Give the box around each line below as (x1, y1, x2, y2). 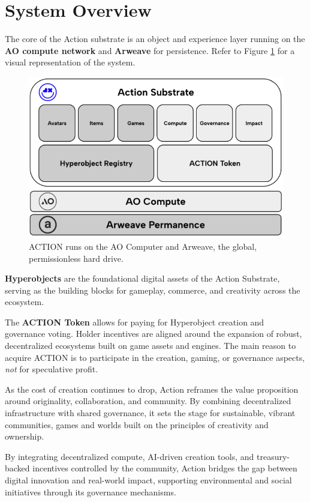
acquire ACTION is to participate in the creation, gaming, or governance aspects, (5, 351, 305, 363)
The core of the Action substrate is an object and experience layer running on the (5, 32, 305, 45)
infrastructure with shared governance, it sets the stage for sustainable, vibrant (5, 407, 296, 419)
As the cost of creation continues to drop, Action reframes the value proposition (5, 383, 299, 395)
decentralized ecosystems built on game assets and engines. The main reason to (5, 339, 296, 352)
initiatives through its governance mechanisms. (5, 485, 176, 498)
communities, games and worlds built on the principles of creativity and (5, 418, 269, 431)
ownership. (5, 430, 44, 443)
